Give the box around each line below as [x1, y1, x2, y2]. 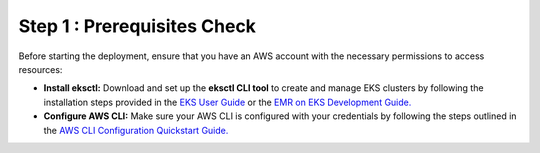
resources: [18, 63, 63, 75]
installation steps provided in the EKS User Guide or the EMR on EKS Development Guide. [43, 96, 412, 108]
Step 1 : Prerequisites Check [18, 15, 257, 37]
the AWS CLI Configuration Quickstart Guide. [43, 124, 229, 136]
